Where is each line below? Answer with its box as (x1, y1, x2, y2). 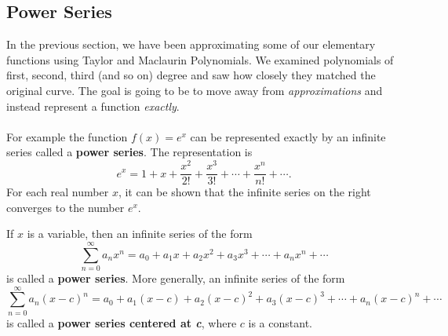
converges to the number (6, 199, 125, 215)
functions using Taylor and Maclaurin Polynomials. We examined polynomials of (6, 51, 394, 68)
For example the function (6, 128, 128, 144)
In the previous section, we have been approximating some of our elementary (6, 36, 376, 53)
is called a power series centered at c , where (6, 314, 237, 331)
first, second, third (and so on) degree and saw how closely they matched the (6, 67, 376, 83)
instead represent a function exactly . (6, 97, 180, 114)
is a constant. (248, 314, 312, 331)
